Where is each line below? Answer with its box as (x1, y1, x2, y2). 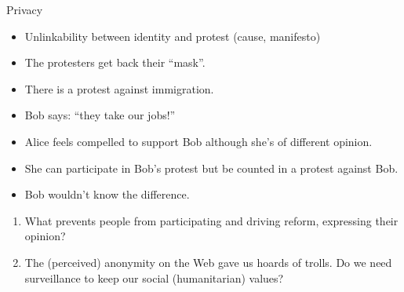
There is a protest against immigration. (24, 80, 214, 97)
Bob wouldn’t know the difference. (24, 186, 190, 203)
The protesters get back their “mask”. (24, 54, 206, 71)
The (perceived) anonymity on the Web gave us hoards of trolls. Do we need (24, 254, 392, 270)
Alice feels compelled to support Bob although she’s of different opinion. (24, 133, 373, 149)
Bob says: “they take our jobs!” (24, 107, 176, 123)
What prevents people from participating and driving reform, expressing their (24, 212, 399, 228)
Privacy (6, 2, 43, 17)
